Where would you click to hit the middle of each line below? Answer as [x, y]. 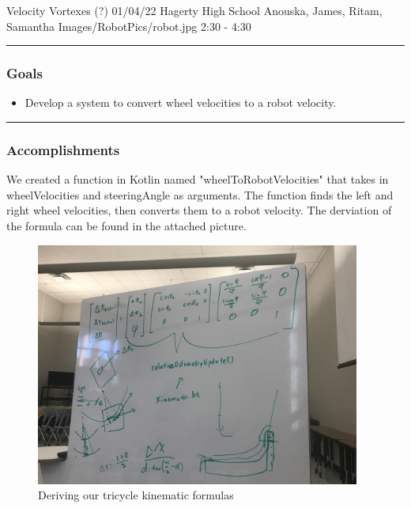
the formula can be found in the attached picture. [126, 226]
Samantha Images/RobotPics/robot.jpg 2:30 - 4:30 [129, 26]
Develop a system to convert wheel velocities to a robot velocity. [181, 102]
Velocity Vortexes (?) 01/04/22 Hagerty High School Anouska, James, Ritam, [194, 10]
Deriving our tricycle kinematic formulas [136, 495]
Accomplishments [63, 149]
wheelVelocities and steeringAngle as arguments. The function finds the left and [200, 194]
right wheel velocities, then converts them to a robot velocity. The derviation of [199, 210]
